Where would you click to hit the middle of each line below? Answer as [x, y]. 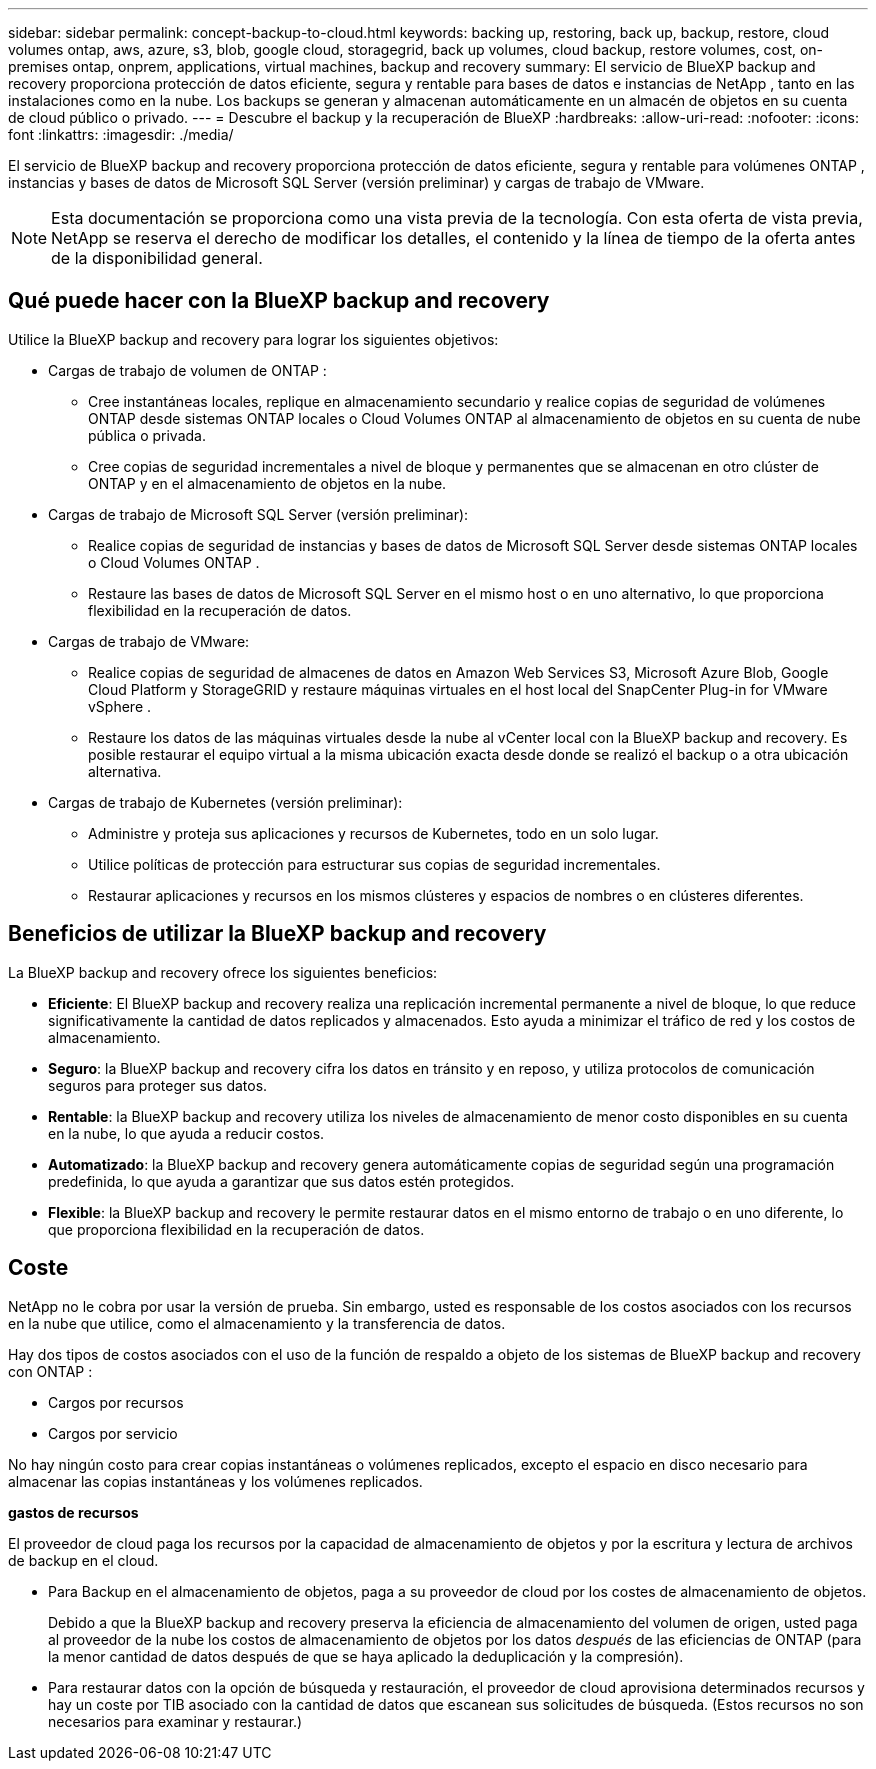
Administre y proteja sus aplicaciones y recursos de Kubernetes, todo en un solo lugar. [373, 833]
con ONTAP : [50, 1371]
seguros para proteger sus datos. [158, 1085]
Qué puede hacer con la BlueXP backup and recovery [279, 301]
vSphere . [120, 706]
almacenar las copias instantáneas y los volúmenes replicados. [215, 1481]
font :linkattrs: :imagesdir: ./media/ [121, 134]
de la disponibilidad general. [157, 258]
